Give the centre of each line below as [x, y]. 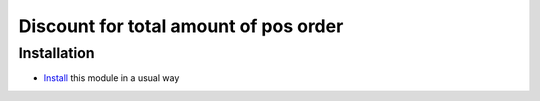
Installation [56, 53]
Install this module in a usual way [111, 78]
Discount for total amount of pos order [181, 26]
